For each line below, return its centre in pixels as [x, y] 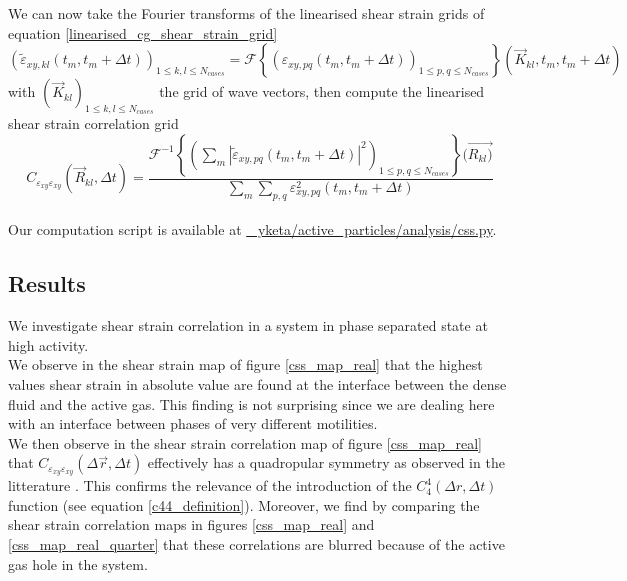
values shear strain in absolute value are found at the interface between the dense [257, 383]
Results [47, 283]
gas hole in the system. [78, 563]
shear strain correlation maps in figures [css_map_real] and [191, 524]
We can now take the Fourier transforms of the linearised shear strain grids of [246, 13]
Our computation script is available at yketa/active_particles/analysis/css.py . [252, 229]
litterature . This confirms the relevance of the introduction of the [210, 485]
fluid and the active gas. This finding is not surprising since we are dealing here [251, 403]
